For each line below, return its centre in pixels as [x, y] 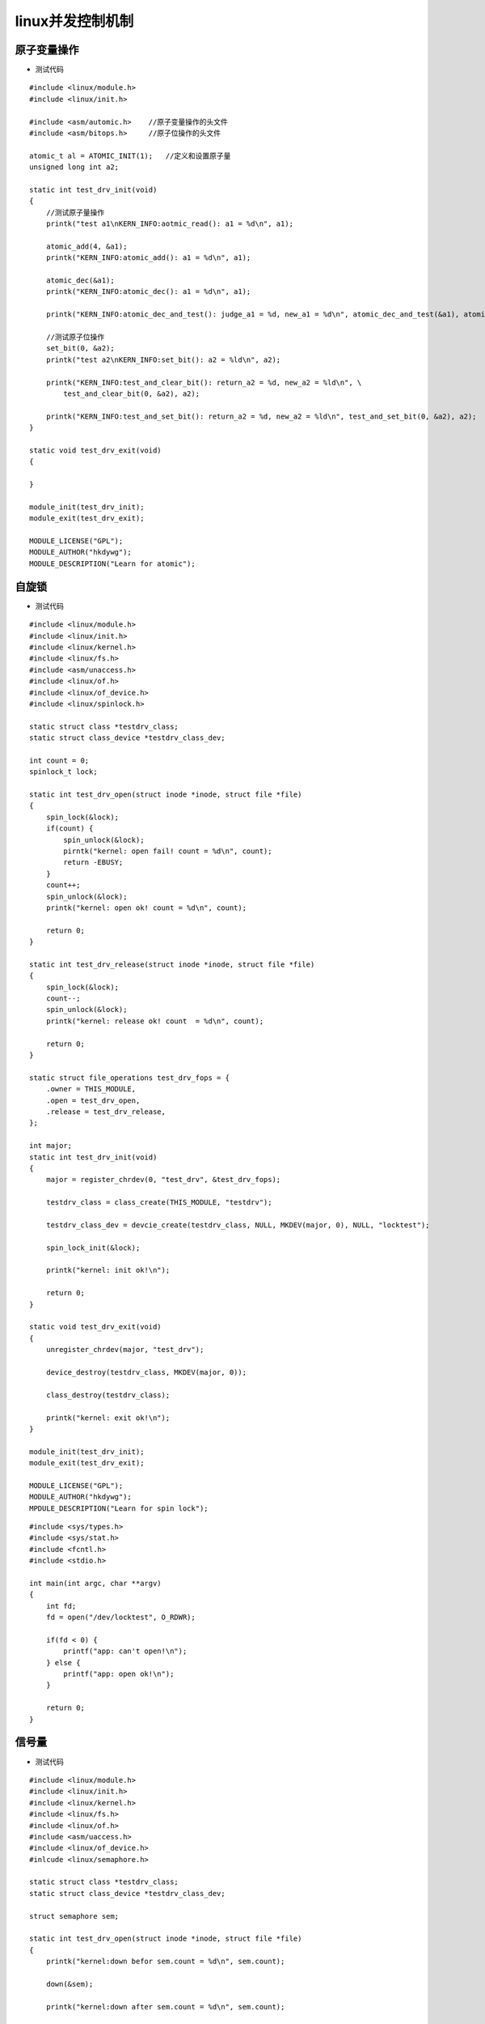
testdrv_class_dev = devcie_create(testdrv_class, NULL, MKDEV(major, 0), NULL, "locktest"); [238, 1225]
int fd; [61, 1606]
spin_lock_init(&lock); [93, 1248]
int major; [51, 1146]
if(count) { [70, 829]
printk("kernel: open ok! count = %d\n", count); [146, 908]
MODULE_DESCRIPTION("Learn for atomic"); [112, 563]
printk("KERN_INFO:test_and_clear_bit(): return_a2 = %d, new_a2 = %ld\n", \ [204, 382]
